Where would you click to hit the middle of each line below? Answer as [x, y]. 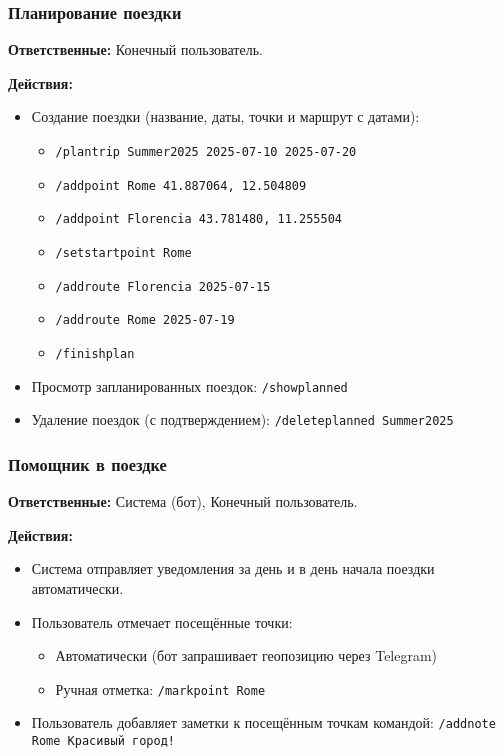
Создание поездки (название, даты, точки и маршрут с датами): [225, 116]
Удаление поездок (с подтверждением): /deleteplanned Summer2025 [242, 419]
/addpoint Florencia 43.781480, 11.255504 [198, 219]
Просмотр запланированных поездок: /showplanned [189, 385]
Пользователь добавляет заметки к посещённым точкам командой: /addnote [263, 722]
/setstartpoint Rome [123, 252]
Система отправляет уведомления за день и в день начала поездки [233, 568]
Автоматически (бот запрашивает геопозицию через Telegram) [246, 655]
